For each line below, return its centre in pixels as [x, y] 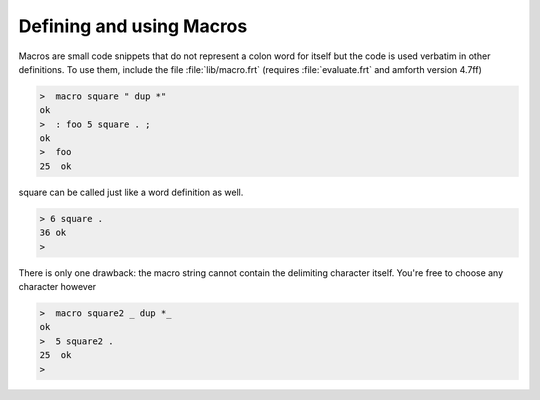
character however [57, 286]
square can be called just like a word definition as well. [131, 192]
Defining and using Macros [133, 26]
